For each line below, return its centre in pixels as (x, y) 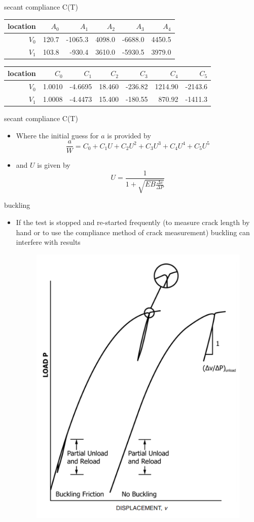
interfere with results (48, 242)
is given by (54, 165)
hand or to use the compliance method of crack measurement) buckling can (133, 232)
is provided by (129, 135)
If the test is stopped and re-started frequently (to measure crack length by (133, 222)
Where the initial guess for (57, 135)
